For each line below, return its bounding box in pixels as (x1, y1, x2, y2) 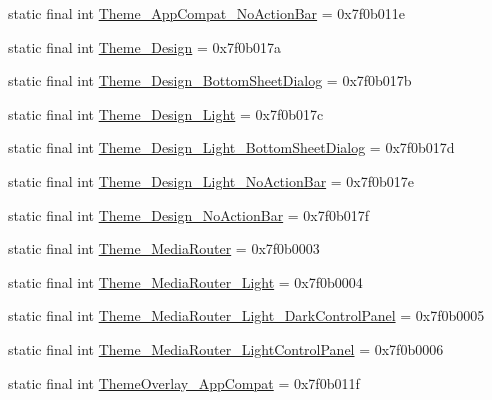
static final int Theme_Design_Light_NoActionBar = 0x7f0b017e (8, 170, 415, 191)
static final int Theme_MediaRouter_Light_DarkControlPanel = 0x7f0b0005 (8, 305, 485, 326)
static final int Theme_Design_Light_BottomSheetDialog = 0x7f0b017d (8, 137, 455, 158)
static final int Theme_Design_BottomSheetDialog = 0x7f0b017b (8, 70, 412, 91)
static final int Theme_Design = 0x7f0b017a (8, 36, 281, 57)
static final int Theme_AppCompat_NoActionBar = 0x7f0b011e (8, 3, 406, 23)
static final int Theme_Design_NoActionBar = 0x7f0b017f (8, 204, 370, 225)
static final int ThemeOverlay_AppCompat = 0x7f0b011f (8, 372, 360, 393)
